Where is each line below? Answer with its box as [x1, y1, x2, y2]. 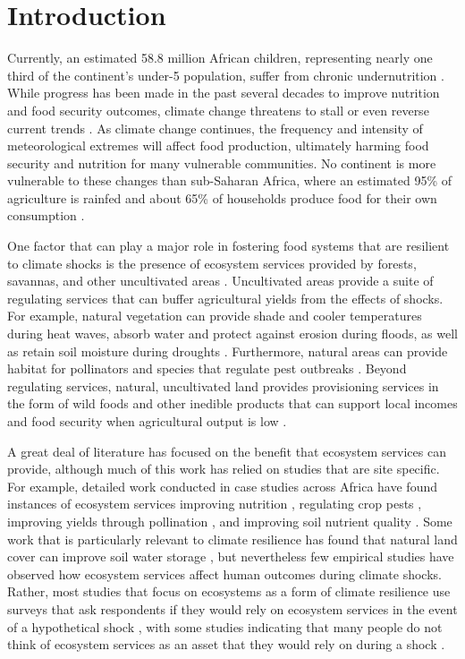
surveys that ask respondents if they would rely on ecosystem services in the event [7, 599, 458, 618]
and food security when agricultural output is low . [7, 412, 287, 430]
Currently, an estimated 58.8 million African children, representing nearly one [7, 48, 433, 67]
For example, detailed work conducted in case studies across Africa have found [7, 476, 437, 495]
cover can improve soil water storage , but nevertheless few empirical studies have [7, 547, 454, 566]
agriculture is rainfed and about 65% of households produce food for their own [7, 188, 437, 207]
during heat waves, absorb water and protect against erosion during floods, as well [7, 324, 458, 343]
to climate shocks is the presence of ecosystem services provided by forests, [7, 253, 417, 272]
